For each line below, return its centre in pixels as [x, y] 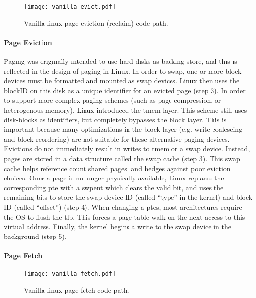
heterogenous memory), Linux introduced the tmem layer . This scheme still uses [126, 110]
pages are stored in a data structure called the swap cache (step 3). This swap [122, 158]
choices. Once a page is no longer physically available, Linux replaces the [114, 178]
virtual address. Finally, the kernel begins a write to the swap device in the [118, 226]
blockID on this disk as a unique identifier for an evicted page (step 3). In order [125, 90]
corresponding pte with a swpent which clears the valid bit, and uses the [114, 187]
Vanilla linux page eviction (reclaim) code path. [96, 23]
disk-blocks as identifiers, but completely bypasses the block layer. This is [115, 119]
